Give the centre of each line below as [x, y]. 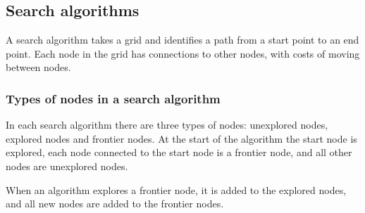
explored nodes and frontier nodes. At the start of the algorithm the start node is [181, 138]
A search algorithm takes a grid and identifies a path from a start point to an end [182, 40]
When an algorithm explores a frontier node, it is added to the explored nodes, [176, 189]
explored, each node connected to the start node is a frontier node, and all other [179, 152]
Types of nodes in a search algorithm [113, 98]
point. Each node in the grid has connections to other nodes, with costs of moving [183, 53]
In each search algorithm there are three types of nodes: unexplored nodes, [167, 125]
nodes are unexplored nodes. [67, 166]
